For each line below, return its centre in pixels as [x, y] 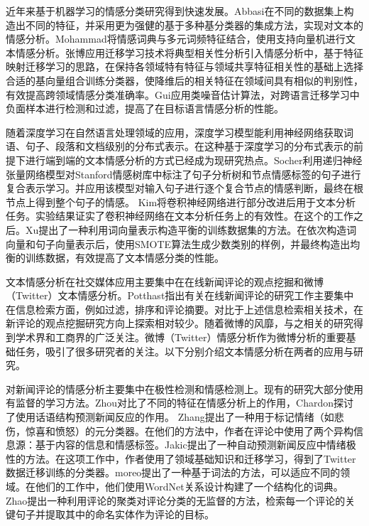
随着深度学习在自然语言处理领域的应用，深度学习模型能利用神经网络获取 [175, 132]
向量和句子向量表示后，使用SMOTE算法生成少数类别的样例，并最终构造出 [178, 243]
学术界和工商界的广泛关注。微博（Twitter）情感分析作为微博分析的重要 [181, 337]
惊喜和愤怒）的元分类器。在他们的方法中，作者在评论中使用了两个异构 [189, 430]
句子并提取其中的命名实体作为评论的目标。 [115, 514]
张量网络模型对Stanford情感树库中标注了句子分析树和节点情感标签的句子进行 [183, 174]
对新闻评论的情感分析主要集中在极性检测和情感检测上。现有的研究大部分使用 [184, 388]
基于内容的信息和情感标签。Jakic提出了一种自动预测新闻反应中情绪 [191, 445]
